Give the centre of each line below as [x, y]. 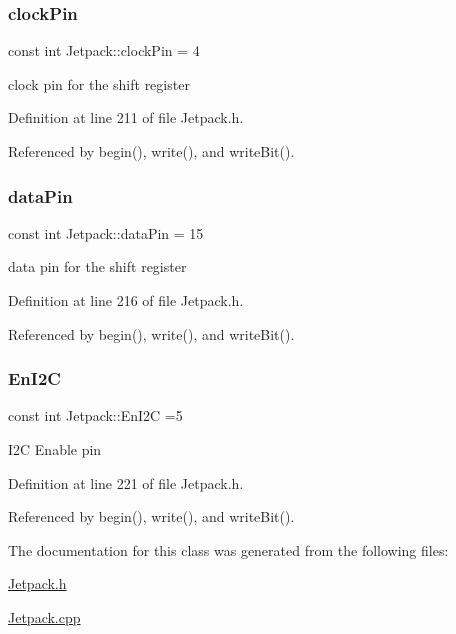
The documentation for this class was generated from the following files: [228, 549]
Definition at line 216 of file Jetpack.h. [126, 300]
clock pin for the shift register [99, 83]
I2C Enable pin [55, 449]
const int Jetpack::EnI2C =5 [95, 415]
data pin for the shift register [97, 266]
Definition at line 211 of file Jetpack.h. [126, 117]
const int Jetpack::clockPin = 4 [104, 50]
